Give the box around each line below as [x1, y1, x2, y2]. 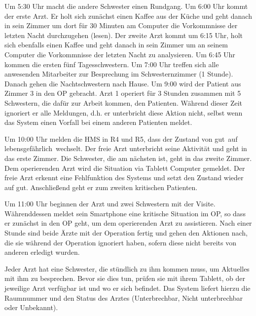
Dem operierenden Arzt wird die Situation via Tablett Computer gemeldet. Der [4, 162, 245, 173]
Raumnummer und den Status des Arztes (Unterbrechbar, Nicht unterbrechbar [4, 292, 243, 303]
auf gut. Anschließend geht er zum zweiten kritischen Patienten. [4, 182, 198, 192]
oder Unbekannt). [4, 302, 58, 313]
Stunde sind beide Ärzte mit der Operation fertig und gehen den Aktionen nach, [4, 228, 248, 238]
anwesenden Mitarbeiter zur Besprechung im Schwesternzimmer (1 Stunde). [4, 69, 233, 79]
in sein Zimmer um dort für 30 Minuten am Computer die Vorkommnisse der [4, 20, 238, 31]
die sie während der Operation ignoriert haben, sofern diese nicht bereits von [4, 237, 236, 247]
